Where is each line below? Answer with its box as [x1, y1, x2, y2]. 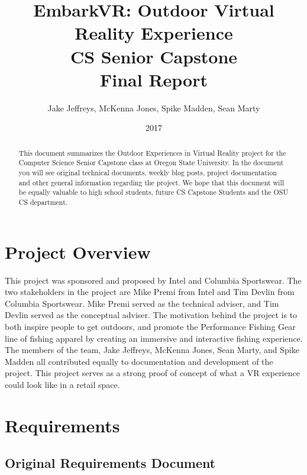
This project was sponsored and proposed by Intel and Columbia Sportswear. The [5, 274, 302, 286]
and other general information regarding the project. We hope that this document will [18, 177, 284, 187]
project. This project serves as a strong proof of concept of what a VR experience [5, 367, 300, 379]
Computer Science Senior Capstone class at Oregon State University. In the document [18, 158, 284, 168]
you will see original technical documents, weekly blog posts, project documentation [18, 167, 277, 177]
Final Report [99, 67, 208, 91]
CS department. [18, 197, 68, 207]
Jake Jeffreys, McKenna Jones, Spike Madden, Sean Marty [47, 101, 260, 114]
